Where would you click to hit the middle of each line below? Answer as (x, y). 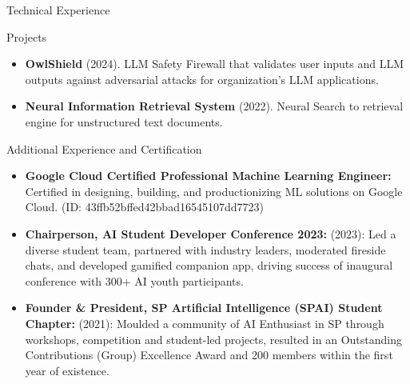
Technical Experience (58, 10)
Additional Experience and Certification (104, 148)
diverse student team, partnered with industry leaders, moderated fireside (205, 249)
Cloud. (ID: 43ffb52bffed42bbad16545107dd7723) (144, 207)
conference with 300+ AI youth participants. (134, 280)
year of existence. (67, 370)
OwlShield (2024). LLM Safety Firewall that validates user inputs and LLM (214, 64)
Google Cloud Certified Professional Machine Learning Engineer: (208, 176)
